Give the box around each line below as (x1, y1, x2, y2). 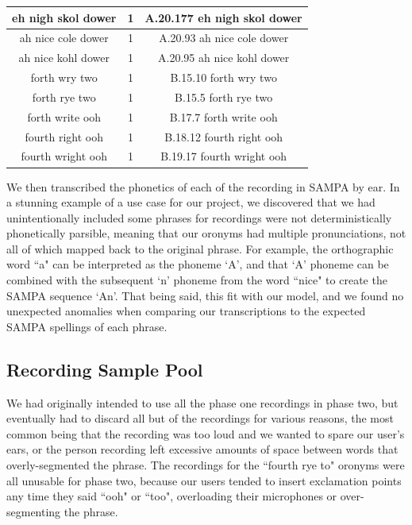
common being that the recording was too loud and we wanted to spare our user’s (6, 425, 405, 442)
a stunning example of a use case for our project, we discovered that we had (6, 194, 375, 210)
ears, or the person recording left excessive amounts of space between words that (6, 441, 399, 457)
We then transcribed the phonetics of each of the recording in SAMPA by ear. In (6, 178, 400, 195)
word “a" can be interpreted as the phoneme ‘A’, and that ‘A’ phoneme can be (6, 256, 389, 272)
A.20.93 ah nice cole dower (159, 29, 289, 46)
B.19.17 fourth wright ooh (160, 148, 287, 164)
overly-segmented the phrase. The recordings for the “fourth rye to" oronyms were (6, 457, 405, 473)
